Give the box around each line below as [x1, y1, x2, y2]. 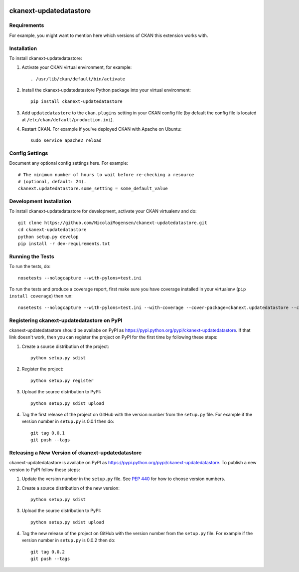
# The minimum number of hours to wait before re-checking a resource [18, 172, 194, 177]
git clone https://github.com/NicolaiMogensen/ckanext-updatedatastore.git [18, 220, 207, 226]
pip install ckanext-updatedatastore [30, 99, 123, 104]
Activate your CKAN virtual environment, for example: [21, 64, 132, 70]
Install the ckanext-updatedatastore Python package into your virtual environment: [21, 87, 191, 93]
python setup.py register [30, 377, 94, 383]
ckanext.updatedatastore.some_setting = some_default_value [18, 186, 168, 192]
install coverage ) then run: [9, 293, 73, 299]
